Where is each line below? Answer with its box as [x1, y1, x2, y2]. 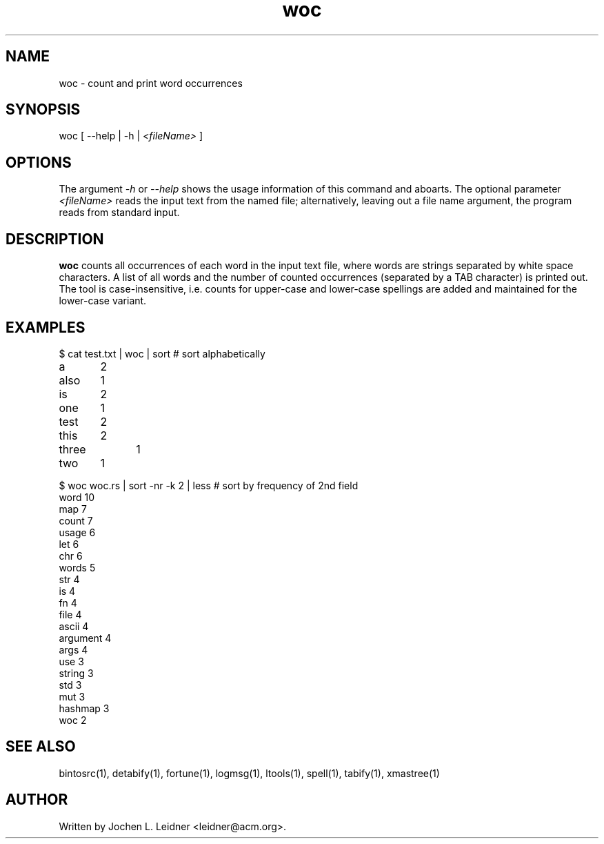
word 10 [59, 491, 95, 503]
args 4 [59, 643, 88, 656]
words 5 [59, 561, 96, 573]
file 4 [59, 608, 82, 620]
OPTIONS [6, 153, 72, 171]
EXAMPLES [6, 318, 85, 336]
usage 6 [59, 526, 96, 538]
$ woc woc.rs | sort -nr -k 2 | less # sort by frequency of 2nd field [59, 479, 359, 491]
